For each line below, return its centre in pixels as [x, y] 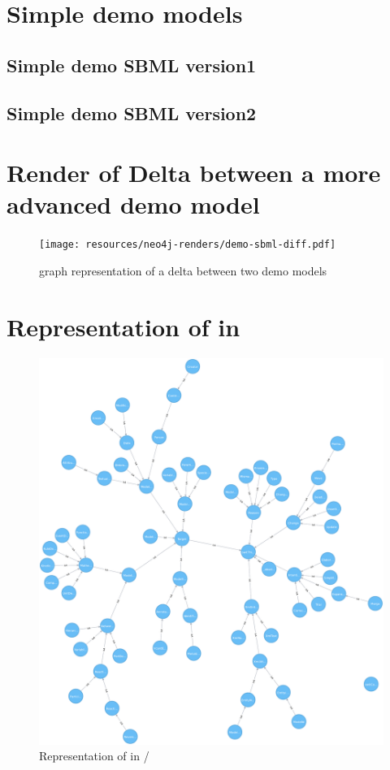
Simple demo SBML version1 [132, 65]
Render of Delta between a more [194, 173]
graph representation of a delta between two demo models [183, 270]
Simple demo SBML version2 [132, 112]
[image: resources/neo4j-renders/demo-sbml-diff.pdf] [188, 245]
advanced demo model [133, 204]
